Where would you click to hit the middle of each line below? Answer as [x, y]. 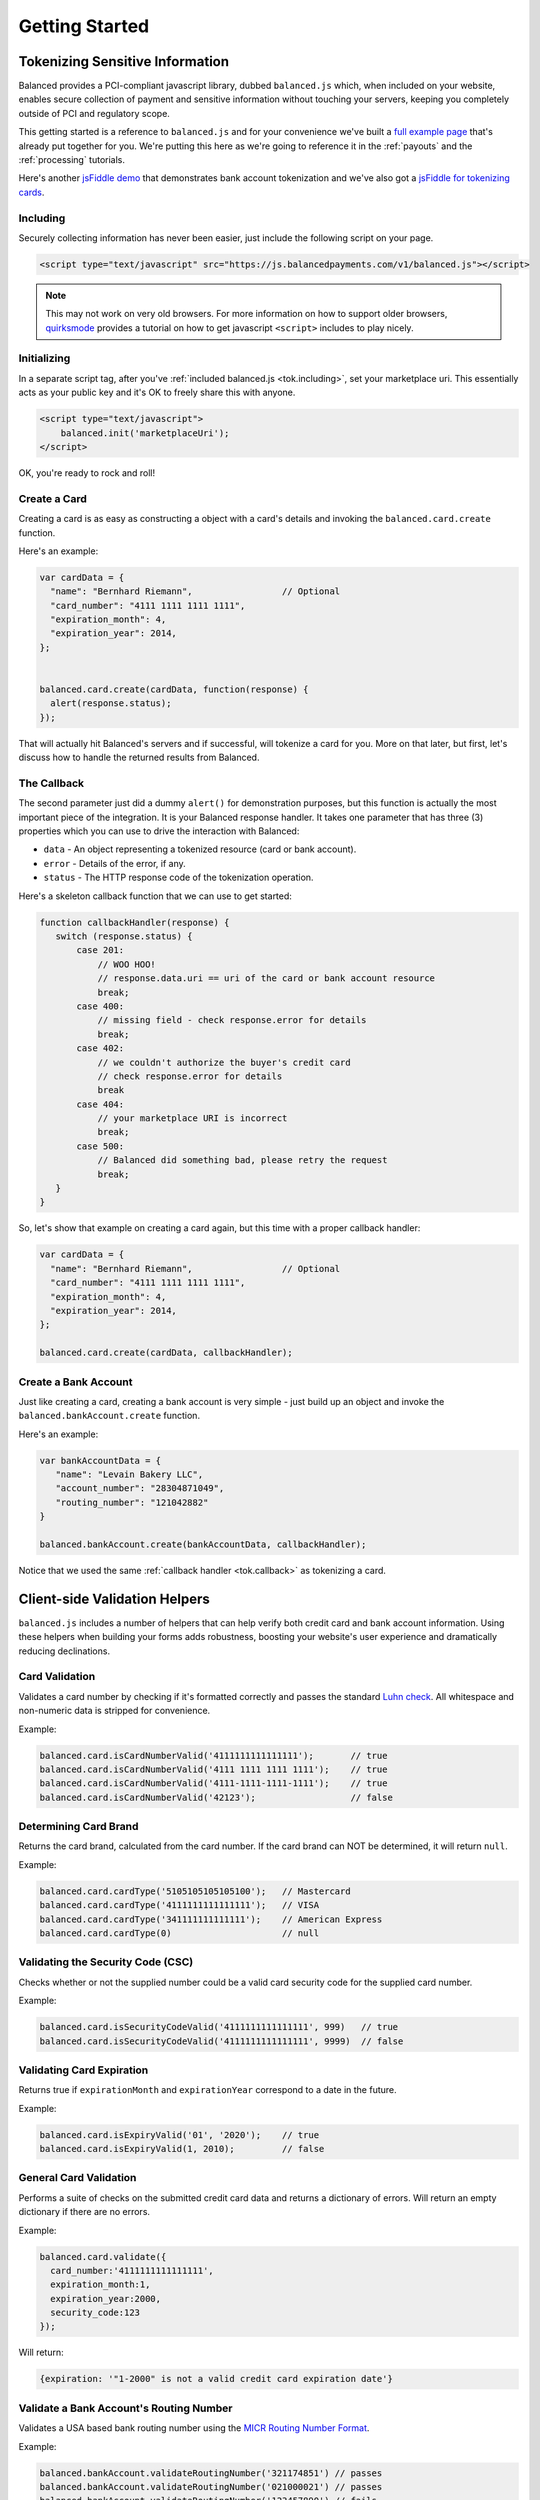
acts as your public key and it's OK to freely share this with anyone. [157, 392]
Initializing [44, 358]
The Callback [51, 783]
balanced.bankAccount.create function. [109, 1416]
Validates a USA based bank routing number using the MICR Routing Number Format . [194, 2428]
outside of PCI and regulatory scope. [94, 113]
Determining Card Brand [78, 1827]
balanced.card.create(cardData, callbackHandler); [166, 1353]
